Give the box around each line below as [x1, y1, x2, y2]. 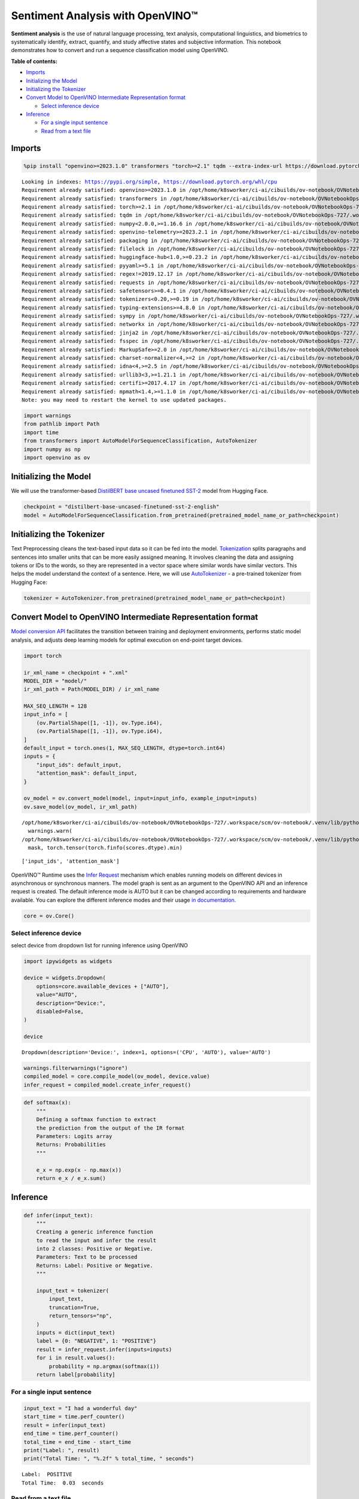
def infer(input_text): [23, 1212, 94, 1218]
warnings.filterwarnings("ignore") [23, 1065, 128, 1071]
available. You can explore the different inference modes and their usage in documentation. [11, 896, 236, 904]
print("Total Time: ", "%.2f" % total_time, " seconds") [23, 1455, 194, 1462]
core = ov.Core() [23, 912, 75, 919]
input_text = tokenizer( [36, 1287, 109, 1295]
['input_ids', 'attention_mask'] [22, 858, 120, 865]
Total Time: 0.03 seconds [22, 1479, 104, 1486]
